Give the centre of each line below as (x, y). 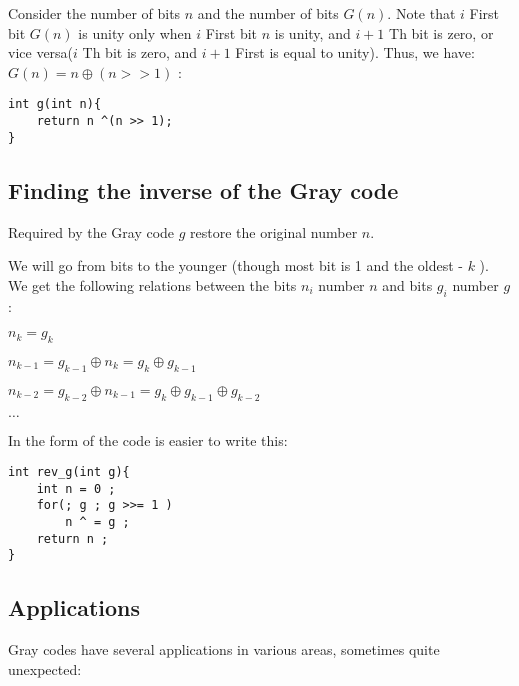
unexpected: (45, 668)
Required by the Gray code (91, 231)
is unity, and (312, 32)
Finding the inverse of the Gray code (203, 189)
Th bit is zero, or (441, 32)
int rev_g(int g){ (69, 472)
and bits (407, 284)
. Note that (421, 13)
